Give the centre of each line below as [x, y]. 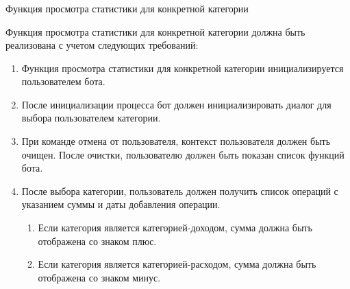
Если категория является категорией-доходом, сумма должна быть [175, 228]
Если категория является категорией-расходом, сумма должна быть [177, 264]
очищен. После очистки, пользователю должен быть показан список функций [183, 154]
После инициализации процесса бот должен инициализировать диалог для [176, 104]
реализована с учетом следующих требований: [102, 45]
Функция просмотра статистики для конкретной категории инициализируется [183, 68]
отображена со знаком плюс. [97, 241]
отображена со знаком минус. [99, 277]
